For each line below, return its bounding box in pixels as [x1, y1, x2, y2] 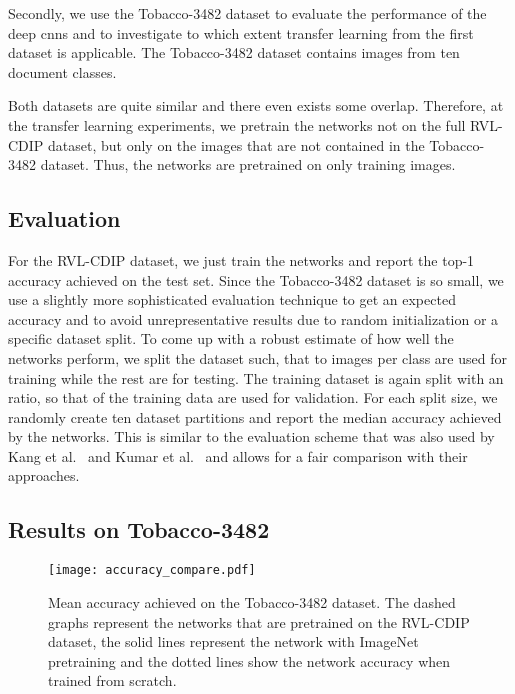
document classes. [8, 61, 117, 82]
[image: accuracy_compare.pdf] [48, 563, 256, 578]
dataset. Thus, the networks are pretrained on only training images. [40, 154, 456, 175]
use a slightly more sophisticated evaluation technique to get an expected [8, 289, 456, 310]
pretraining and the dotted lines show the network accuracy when [48, 650, 451, 671]
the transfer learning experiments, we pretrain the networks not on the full [8, 114, 466, 135]
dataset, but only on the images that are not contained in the [48, 134, 425, 155]
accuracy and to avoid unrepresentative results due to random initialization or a [8, 308, 499, 329]
